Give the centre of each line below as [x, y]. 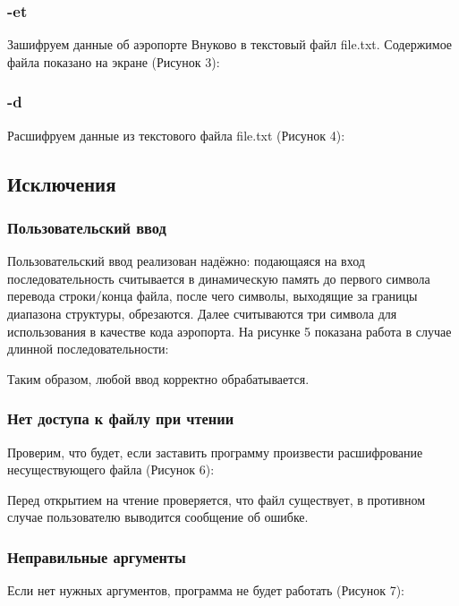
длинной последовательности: [88, 349]
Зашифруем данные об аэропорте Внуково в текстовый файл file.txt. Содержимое [230, 44]
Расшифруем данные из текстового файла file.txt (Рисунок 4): [176, 135]
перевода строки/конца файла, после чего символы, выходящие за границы [212, 296]
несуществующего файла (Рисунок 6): [111, 469]
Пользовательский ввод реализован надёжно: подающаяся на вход [186, 261]
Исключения [62, 183]
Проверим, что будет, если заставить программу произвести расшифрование [215, 452]
